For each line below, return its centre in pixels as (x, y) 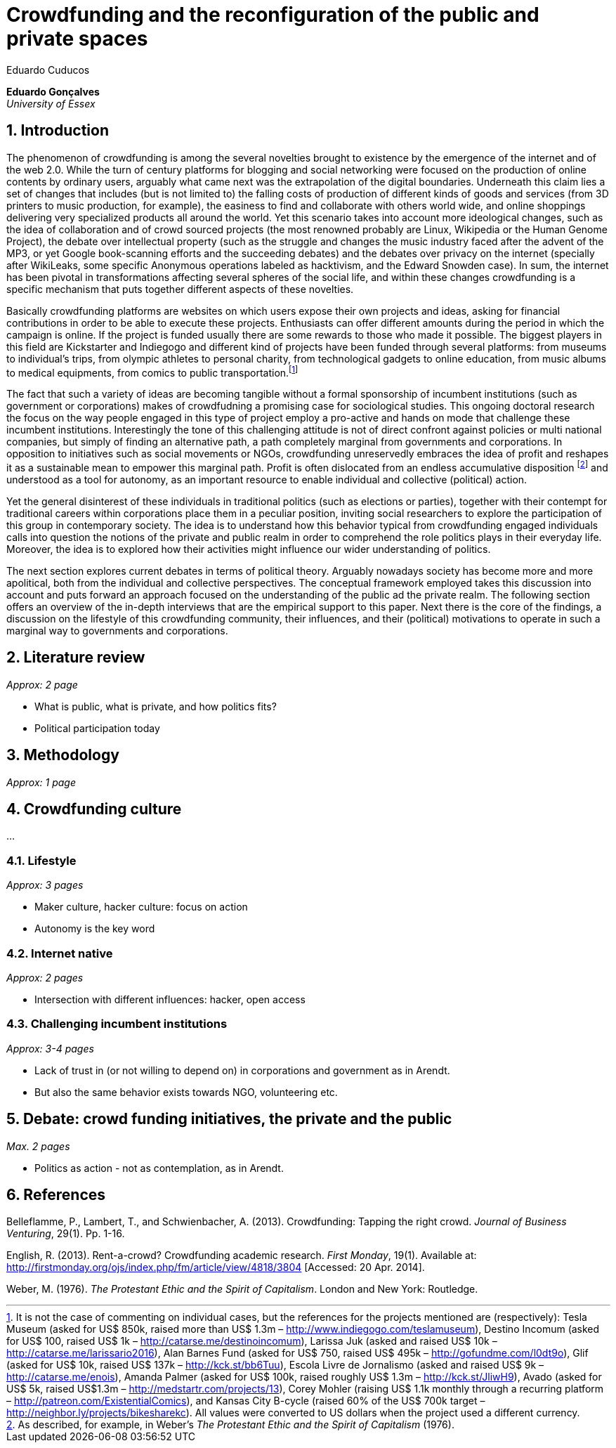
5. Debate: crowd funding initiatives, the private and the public (229, 1119)
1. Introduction (58, 131)
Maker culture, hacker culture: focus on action (141, 907)
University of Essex (51, 103)
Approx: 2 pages (45, 977)
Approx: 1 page (41, 782)
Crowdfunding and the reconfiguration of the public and (273, 15)
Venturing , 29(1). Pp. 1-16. (66, 1234)
